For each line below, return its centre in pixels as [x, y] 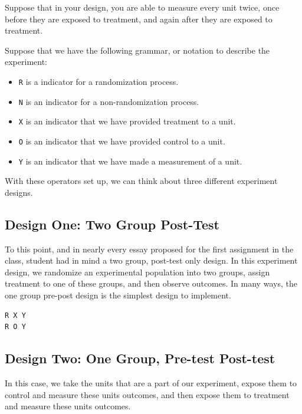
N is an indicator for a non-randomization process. [109, 101]
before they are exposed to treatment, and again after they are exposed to [139, 19]
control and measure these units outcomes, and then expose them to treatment [147, 394]
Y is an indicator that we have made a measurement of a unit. [130, 161]
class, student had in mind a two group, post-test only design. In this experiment [151, 260]
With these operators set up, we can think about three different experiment [141, 181]
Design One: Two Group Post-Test [112, 224]
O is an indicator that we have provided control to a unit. [122, 141]
